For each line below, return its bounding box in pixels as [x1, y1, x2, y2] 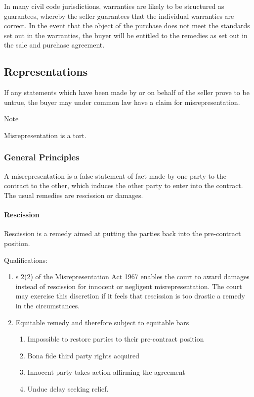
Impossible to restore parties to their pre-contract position [27, 334, 204, 344]
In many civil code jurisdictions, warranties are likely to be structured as [4, 1, 224, 11]
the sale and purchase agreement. [4, 40, 105, 50]
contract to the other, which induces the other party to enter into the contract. [4, 180, 243, 191]
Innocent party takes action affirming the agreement [27, 367, 185, 377]
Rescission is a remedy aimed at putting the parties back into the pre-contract [4, 228, 241, 239]
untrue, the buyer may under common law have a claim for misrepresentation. [4, 97, 240, 107]
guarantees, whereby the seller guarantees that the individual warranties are [4, 10, 234, 21]
